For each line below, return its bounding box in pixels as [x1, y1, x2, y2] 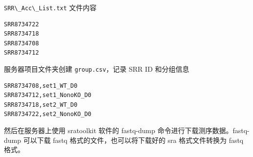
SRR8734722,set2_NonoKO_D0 [4, 111, 91, 118]
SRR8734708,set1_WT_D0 [4, 82, 78, 89]
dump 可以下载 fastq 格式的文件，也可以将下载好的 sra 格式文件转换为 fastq [4, 135, 244, 145]
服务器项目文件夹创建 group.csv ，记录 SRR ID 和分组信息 [4, 64, 190, 74]
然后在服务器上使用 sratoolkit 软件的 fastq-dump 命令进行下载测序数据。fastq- [4, 125, 250, 136]
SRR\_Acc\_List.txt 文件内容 [4, 2, 97, 12]
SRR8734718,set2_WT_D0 [4, 101, 78, 108]
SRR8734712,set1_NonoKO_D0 [4, 92, 91, 99]
